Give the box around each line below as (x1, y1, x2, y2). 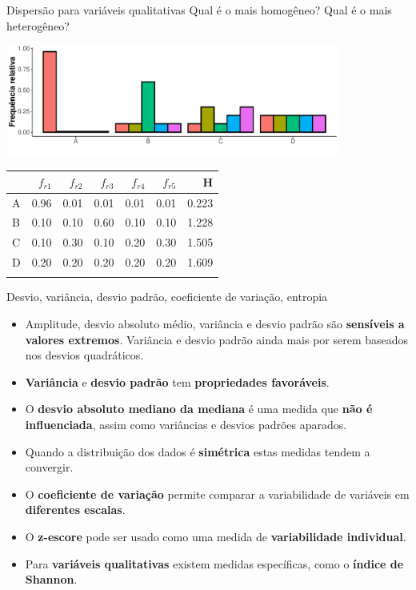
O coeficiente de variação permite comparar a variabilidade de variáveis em (25, 485, 410, 502)
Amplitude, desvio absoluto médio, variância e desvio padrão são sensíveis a (25, 315, 405, 332)
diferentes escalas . (25, 501, 126, 518)
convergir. (25, 459, 74, 476)
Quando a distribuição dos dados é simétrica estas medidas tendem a (25, 443, 370, 460)
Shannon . (25, 571, 78, 588)
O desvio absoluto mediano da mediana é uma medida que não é (25, 400, 373, 417)
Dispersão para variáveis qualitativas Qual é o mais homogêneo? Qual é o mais (6, 2, 392, 18)
